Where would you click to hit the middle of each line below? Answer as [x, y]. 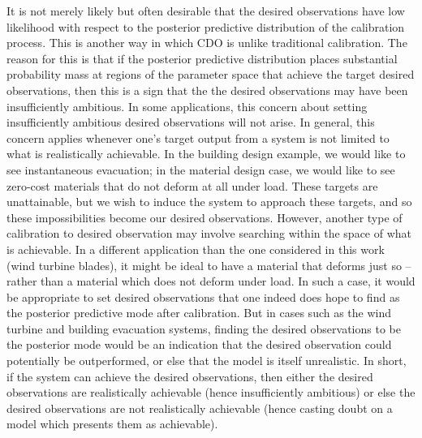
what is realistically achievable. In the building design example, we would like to [206, 154]
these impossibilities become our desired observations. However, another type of [205, 217]
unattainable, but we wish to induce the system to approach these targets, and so [209, 202]
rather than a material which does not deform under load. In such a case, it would [211, 281]
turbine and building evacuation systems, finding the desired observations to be [204, 328]
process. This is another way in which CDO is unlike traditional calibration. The [207, 43]
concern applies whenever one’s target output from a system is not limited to [198, 137]
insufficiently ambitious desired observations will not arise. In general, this [191, 122]
